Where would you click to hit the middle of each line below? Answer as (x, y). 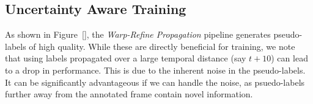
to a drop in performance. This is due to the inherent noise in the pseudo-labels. (155, 70)
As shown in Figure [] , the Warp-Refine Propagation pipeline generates (138, 34)
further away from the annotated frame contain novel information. (129, 94)
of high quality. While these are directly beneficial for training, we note (162, 46)
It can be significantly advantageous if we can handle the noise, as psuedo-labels (155, 82)
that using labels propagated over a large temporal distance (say (126, 58)
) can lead (289, 58)
